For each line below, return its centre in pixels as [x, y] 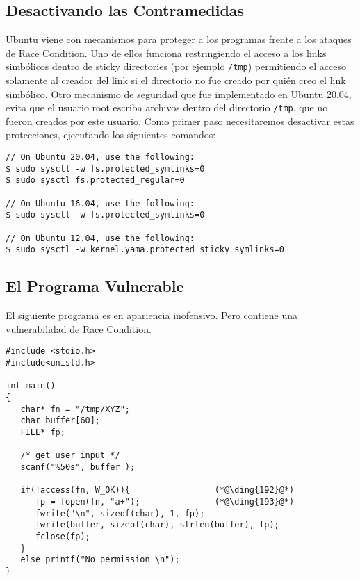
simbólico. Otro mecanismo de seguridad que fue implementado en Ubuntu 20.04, [179, 93]
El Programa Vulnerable [95, 286]
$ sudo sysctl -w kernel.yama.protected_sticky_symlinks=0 [145, 250]
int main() [31, 386]
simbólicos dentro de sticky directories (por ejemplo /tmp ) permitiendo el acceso [176, 66]
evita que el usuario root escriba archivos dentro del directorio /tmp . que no [167, 107]
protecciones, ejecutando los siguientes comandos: [111, 134]
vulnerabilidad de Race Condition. [79, 328]
